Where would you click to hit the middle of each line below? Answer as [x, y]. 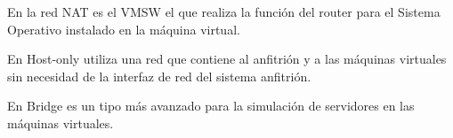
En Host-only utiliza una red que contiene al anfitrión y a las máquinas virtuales [227, 59]
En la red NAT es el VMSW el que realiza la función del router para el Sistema [224, 11]
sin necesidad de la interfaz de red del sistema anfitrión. [159, 76]
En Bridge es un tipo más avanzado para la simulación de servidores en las [211, 106]
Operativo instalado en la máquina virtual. [124, 29]
